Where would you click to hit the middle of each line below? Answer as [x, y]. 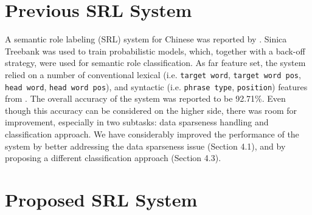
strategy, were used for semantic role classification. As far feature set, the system [155, 63]
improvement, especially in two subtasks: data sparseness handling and [137, 122]
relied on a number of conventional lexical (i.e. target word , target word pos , [153, 74]
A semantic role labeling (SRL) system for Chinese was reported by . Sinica [146, 39]
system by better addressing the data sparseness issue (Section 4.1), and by [145, 146]
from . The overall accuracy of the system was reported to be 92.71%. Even [145, 98]
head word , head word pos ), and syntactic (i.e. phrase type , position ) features [156, 86]
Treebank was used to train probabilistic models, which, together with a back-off [155, 51]
